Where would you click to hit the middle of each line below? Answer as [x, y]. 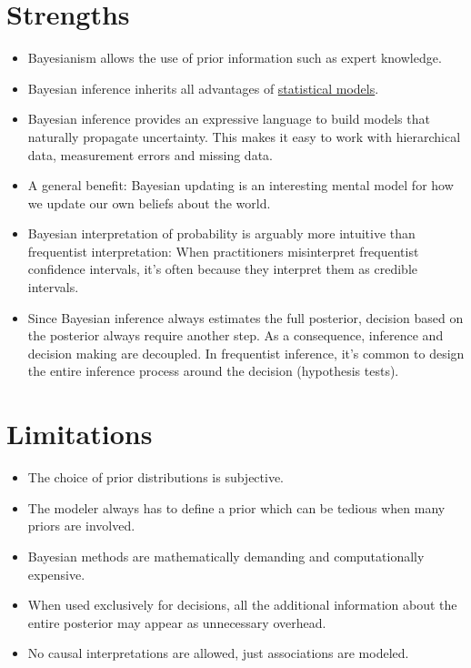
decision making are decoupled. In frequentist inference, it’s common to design [246, 353]
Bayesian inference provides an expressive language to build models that [229, 119]
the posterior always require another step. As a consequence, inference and [235, 335]
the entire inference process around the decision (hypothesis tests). [213, 371]
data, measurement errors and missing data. [150, 154]
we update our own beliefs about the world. [149, 202]
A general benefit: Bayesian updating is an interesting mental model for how [241, 185]
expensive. [56, 574]
